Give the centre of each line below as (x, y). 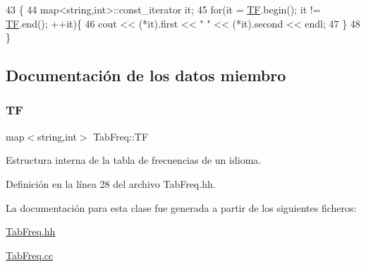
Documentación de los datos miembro (146, 75)
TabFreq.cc (30, 255)
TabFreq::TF (121, 136)
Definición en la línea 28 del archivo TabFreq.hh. (111, 183)
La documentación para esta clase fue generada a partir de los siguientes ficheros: (181, 207)
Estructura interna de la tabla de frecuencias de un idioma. (134, 160)
